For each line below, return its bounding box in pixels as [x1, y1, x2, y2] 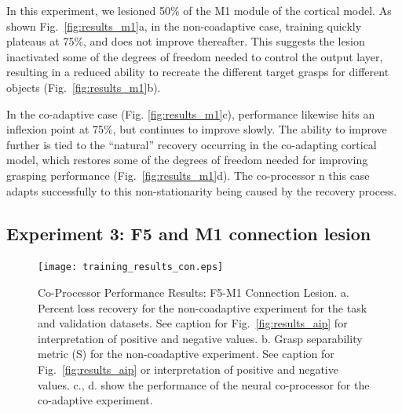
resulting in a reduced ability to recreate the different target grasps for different [6, 64, 389, 80]
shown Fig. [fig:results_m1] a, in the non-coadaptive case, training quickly [6, 17, 362, 34]
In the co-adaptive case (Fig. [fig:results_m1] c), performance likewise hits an [6, 105, 375, 122]
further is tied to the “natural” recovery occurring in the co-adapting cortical [6, 136, 377, 152]
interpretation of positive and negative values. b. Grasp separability [38, 330, 363, 346]
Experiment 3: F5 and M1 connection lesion [6, 221, 371, 245]
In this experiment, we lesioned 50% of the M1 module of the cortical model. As [6, 2, 392, 18]
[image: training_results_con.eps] [38, 261, 224, 273]
